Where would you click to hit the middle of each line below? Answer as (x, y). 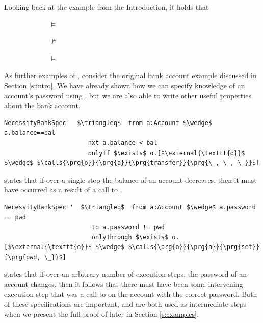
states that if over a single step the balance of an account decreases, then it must (130, 179)
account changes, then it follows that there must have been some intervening (124, 284)
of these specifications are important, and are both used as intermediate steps (125, 304)
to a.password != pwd (128, 227)
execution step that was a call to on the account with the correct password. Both (131, 294)
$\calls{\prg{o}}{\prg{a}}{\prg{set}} (194, 247)
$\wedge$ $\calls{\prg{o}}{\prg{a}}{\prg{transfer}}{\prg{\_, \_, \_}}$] (132, 163)
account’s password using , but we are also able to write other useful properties (128, 95)
